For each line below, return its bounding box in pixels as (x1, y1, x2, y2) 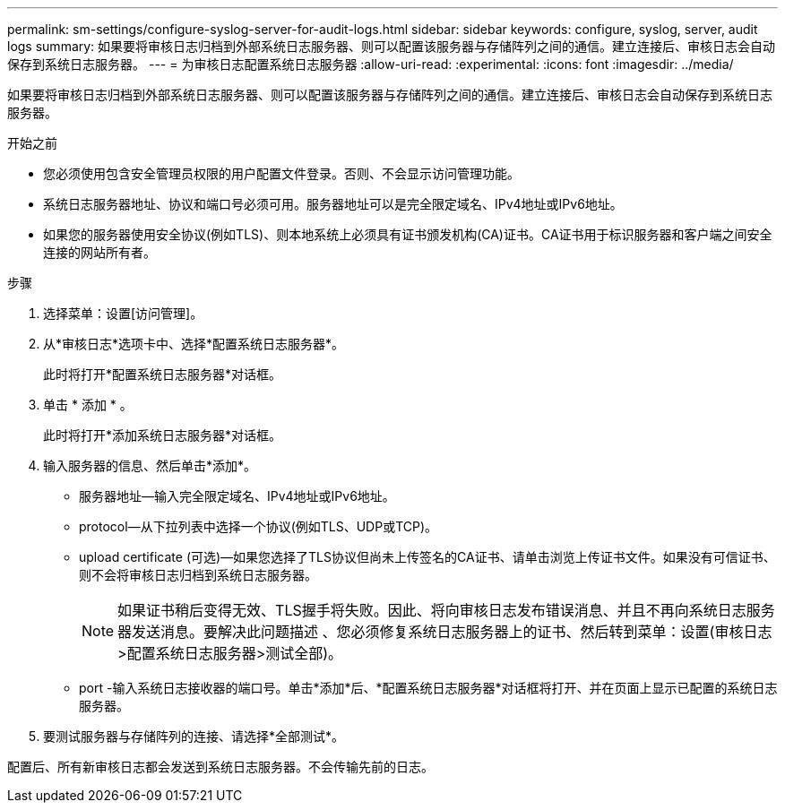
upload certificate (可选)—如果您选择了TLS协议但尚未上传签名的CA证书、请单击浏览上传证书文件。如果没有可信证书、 (79, 549, 776, 564)
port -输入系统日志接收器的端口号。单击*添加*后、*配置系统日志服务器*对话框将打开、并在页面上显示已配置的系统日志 (79, 680, 778, 695)
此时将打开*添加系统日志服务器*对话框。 (43, 427, 282, 443)
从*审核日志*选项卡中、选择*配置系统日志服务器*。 (43, 336, 345, 351)
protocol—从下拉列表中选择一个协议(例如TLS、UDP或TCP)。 (79, 519, 438, 534)
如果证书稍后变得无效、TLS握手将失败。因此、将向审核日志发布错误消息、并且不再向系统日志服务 (117, 601, 775, 619)
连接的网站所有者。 (43, 245, 156, 260)
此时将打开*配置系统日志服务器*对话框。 (43, 366, 282, 382)
